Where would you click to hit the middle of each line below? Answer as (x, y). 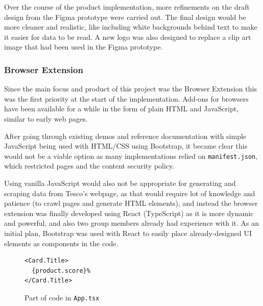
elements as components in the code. (61, 243)
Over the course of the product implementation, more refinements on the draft (127, 7)
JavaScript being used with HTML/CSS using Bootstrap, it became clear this (126, 146)
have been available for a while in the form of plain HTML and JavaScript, (122, 109)
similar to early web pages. (46, 118)
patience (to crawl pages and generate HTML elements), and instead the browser (131, 203)
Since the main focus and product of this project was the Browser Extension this (130, 89)
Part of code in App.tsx (62, 297)
